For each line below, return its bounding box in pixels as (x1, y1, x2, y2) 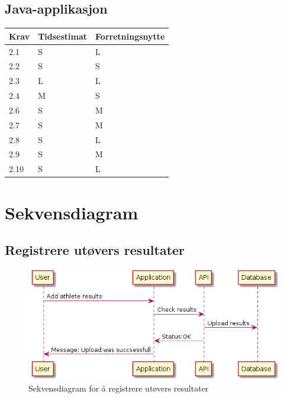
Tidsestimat (38, 30, 88, 42)
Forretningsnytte (95, 30, 165, 42)
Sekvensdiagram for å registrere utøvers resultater (28, 382, 209, 394)
